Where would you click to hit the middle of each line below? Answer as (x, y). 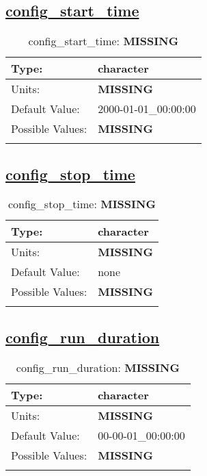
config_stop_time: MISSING (82, 204)
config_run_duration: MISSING (98, 367)
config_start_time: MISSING (104, 41)
